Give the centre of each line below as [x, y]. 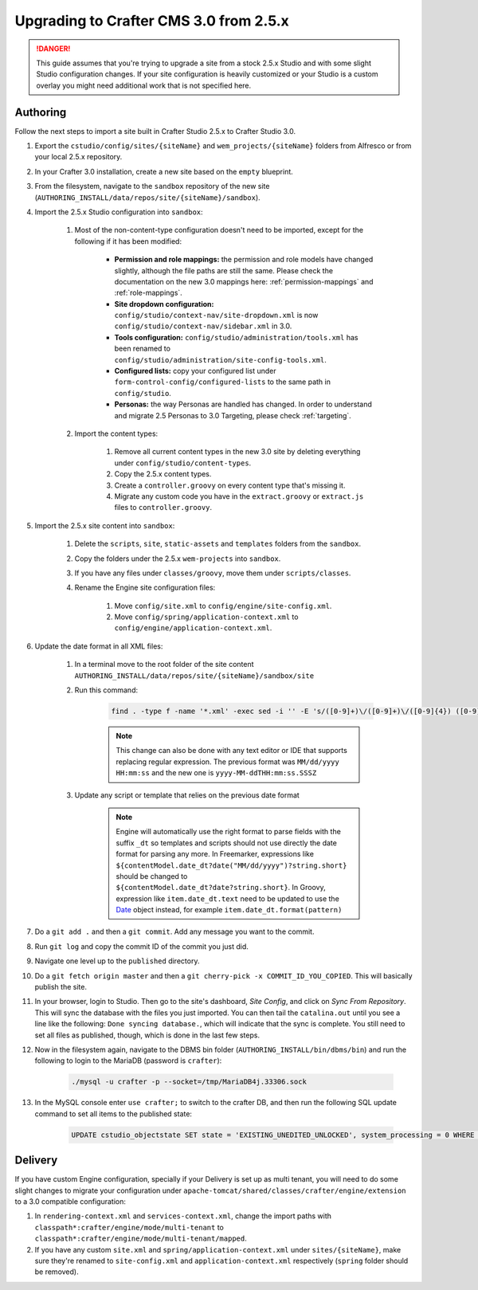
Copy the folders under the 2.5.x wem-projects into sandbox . [178, 559]
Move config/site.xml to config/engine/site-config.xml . [223, 606]
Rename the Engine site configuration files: [145, 588]
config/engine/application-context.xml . [193, 628]
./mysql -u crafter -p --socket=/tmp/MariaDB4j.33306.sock [189, 1082]
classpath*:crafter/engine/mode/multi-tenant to [129, 1227]
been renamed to [143, 349]
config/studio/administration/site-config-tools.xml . [220, 359]
